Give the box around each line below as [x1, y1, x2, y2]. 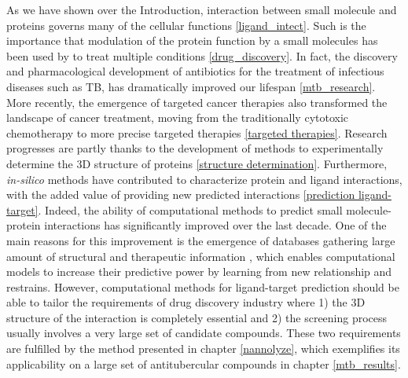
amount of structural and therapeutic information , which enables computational [6, 248, 395, 264]
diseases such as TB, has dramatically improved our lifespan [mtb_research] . [6, 78, 376, 94]
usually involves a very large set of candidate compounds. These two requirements [6, 325, 401, 341]
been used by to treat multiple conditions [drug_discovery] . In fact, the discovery [6, 47, 398, 64]
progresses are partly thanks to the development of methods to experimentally [6, 140, 384, 156]
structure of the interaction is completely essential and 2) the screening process [6, 309, 388, 325]
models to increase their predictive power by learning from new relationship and [6, 263, 392, 280]
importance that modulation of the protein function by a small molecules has [6, 32, 378, 49]
